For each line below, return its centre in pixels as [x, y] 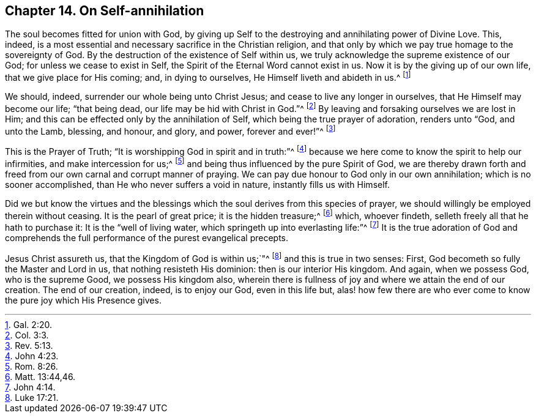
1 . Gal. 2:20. [28, 324]
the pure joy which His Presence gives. [83, 300]
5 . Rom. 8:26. [32, 366]
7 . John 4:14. [30, 387]
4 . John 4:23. [32, 356]
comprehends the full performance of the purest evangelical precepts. [147, 238]
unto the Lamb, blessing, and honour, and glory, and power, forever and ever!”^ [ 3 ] [170, 130]
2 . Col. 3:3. [27, 335]
